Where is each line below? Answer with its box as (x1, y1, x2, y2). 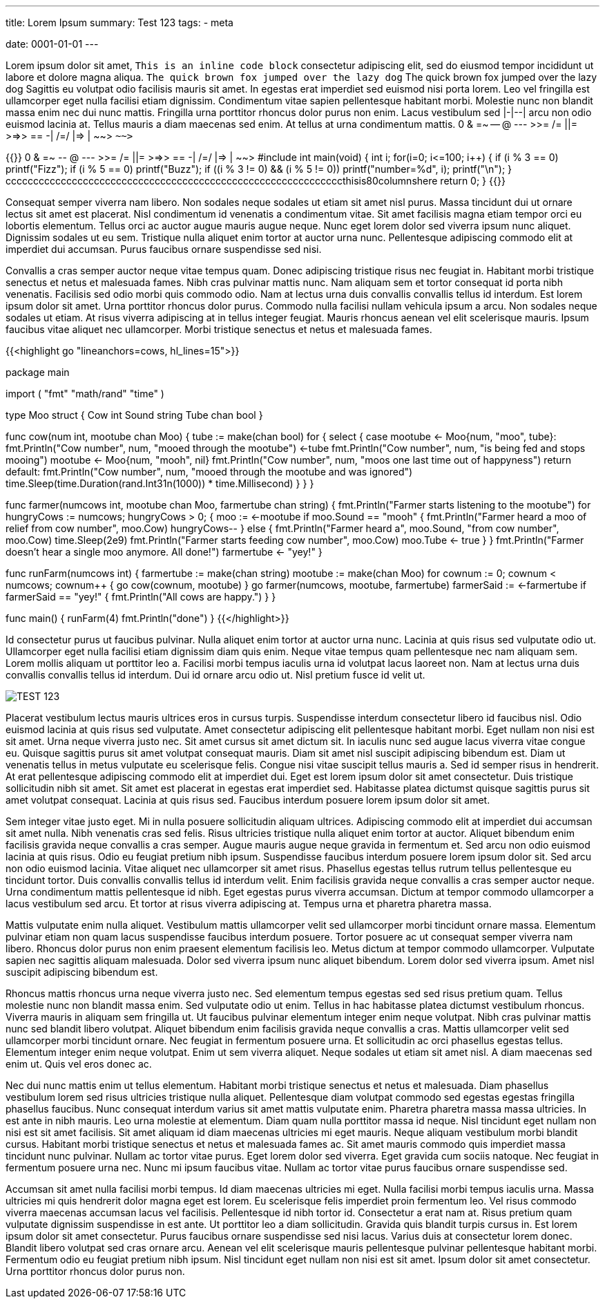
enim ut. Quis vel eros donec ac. (6, 1058, 152, 1070)
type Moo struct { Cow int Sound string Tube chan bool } (6, 409, 263, 421)
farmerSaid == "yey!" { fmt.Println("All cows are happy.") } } (6, 591, 276, 603)
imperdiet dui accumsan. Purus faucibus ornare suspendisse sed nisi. (6, 243, 322, 255)
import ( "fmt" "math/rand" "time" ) (6, 388, 164, 399)
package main (6, 366, 70, 378)
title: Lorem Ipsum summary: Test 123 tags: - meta (6, 17, 233, 28)
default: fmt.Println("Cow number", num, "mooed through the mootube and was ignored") (6, 466, 413, 478)
